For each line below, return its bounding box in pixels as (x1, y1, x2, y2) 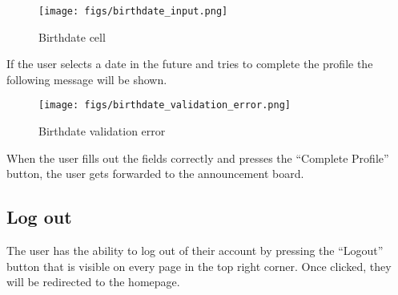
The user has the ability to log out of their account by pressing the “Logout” (6, 242, 384, 259)
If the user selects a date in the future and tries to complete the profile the (6, 55, 373, 72)
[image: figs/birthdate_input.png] (38, 6, 228, 17)
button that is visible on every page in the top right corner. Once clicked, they (6, 257, 392, 274)
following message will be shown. (6, 71, 167, 87)
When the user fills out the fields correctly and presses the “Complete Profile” (6, 149, 389, 166)
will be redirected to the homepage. (6, 273, 180, 290)
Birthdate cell (38, 28, 106, 45)
